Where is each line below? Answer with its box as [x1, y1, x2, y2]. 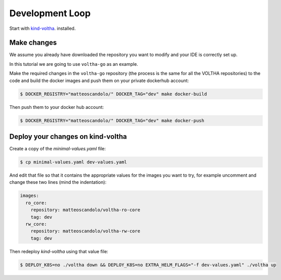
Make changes [9, 38, 57, 47]
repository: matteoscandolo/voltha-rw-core [30, 228, 140, 234]
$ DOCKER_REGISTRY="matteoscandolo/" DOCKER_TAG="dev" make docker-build [20, 91, 207, 97]
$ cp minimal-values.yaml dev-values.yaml [20, 159, 127, 165]
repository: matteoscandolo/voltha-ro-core [30, 207, 140, 213]
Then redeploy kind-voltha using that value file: [9, 248, 108, 254]
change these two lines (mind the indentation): [9, 179, 106, 185]
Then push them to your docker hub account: [9, 104, 104, 110]
